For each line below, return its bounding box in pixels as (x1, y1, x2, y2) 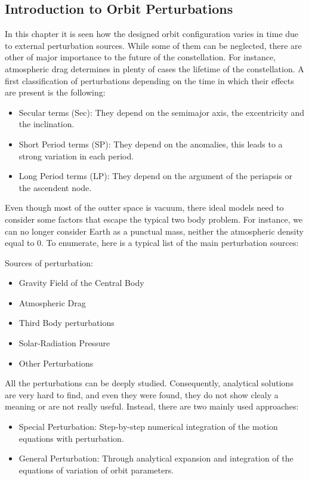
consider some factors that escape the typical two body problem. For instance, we (5, 213, 303, 225)
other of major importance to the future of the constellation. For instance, (5, 51, 276, 63)
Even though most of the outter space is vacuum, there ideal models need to (5, 201, 284, 214)
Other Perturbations (18, 356, 94, 369)
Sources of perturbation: (5, 256, 94, 269)
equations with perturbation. (18, 432, 124, 444)
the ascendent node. (18, 181, 92, 193)
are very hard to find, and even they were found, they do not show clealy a (5, 388, 279, 401)
